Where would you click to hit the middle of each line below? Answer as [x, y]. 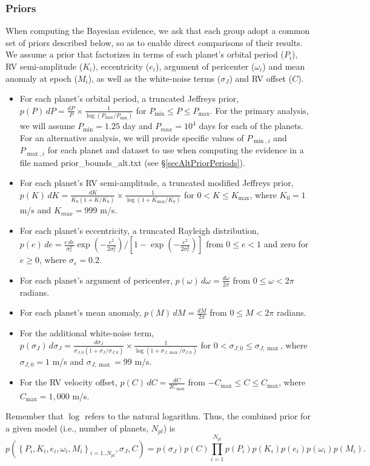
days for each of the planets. [251, 126]
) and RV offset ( [261, 78]
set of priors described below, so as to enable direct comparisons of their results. [154, 42]
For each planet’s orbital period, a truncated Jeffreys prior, [129, 98]
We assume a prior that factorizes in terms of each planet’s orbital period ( [145, 54]
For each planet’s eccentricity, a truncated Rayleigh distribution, [139, 230]
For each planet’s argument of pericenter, [96, 280]
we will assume [47, 126]
